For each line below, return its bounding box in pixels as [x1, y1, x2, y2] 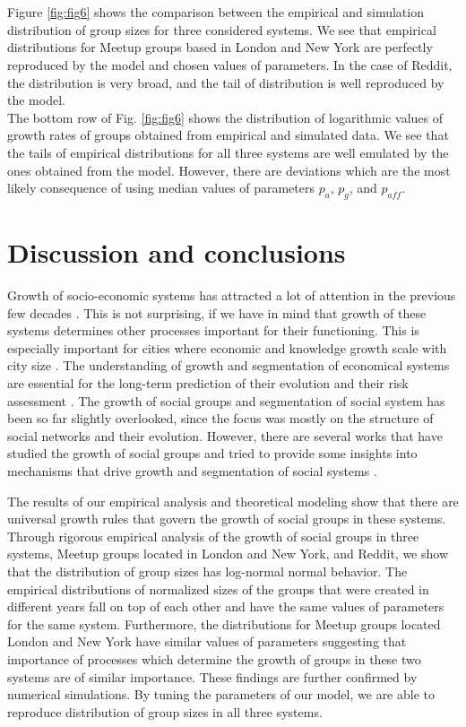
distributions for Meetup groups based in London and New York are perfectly [7, 38, 433, 56]
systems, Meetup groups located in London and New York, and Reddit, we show [7, 544, 449, 563]
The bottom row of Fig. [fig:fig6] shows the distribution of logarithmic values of [7, 108, 443, 126]
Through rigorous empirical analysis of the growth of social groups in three [7, 526, 419, 545]
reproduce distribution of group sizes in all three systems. [7, 702, 323, 721]
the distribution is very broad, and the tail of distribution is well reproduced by [7, 73, 444, 91]
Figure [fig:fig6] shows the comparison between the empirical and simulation [7, 3, 424, 22]
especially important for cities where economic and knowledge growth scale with [7, 338, 447, 357]
